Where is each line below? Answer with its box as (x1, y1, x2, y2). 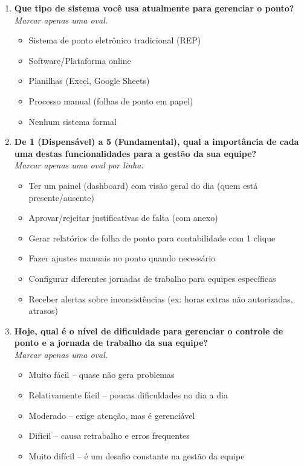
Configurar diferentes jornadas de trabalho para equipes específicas (28, 272, 276, 284)
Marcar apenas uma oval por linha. (14, 159, 144, 171)
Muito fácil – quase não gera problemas (28, 368, 175, 381)
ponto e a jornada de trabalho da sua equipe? (14, 336, 209, 349)
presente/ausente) (28, 191, 94, 203)
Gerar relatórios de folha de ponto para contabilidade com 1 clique (28, 231, 276, 244)
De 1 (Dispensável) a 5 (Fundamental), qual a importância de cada (14, 135, 299, 148)
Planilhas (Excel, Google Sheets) (28, 74, 150, 87)
